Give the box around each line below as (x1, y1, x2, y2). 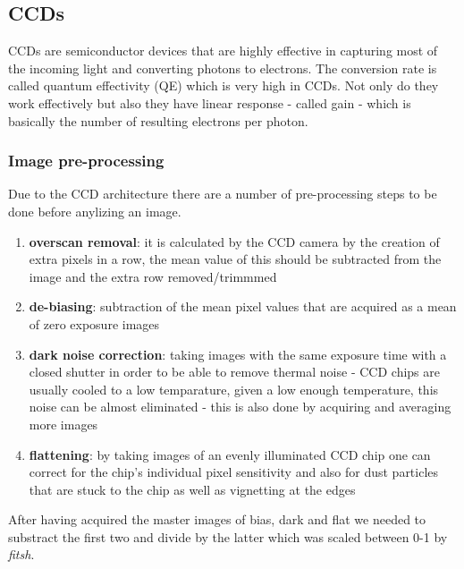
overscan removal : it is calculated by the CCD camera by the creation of (29, 232, 440, 251)
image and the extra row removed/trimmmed (29, 267, 277, 285)
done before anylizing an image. (8, 201, 181, 220)
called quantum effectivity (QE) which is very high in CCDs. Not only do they (8, 76, 439, 95)
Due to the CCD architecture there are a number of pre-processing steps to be (8, 184, 437, 203)
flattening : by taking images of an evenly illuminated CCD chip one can (29, 445, 431, 463)
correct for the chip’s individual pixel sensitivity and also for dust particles (29, 463, 439, 481)
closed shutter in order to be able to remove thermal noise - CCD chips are (29, 362, 440, 381)
